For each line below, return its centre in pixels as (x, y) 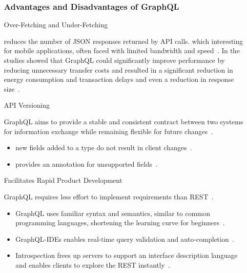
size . (12, 88)
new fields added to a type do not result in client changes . (104, 147)
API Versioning (27, 105)
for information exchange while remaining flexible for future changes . (109, 131)
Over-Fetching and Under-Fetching (56, 25)
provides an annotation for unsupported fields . (86, 164)
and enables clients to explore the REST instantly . (93, 264)
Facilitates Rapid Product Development (63, 180)
